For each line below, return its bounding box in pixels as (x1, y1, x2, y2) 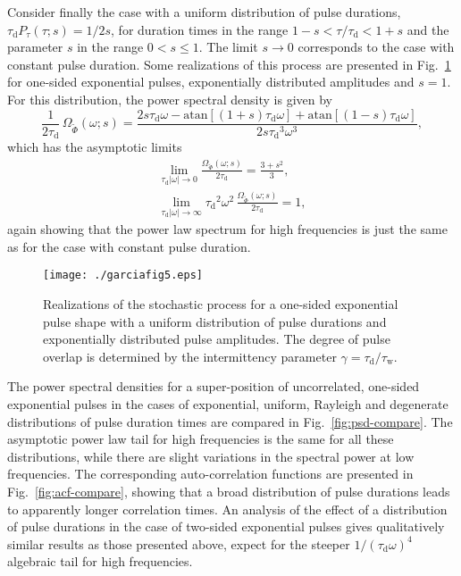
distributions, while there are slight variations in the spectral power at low (7, 447, 415, 465)
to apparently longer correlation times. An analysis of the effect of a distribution (7, 499, 448, 518)
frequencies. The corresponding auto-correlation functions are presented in (7, 464, 414, 483)
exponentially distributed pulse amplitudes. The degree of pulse (43, 330, 390, 348)
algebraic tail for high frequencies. (7, 552, 193, 571)
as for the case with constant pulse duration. (7, 237, 251, 255)
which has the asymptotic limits (7, 138, 182, 156)
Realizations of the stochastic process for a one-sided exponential (43, 294, 398, 313)
